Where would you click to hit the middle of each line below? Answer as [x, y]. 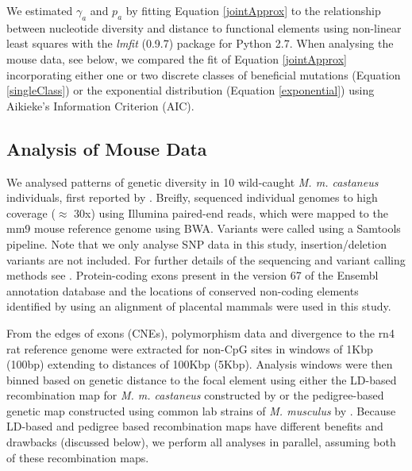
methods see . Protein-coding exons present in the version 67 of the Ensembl [193, 275]
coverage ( [31, 212]
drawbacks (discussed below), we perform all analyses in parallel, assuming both [201, 442]
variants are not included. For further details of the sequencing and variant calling [206, 259]
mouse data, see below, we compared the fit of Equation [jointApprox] [177, 58]
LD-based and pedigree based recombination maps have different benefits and [195, 426]
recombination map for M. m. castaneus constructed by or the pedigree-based [195, 395]
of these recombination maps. [78, 457]
